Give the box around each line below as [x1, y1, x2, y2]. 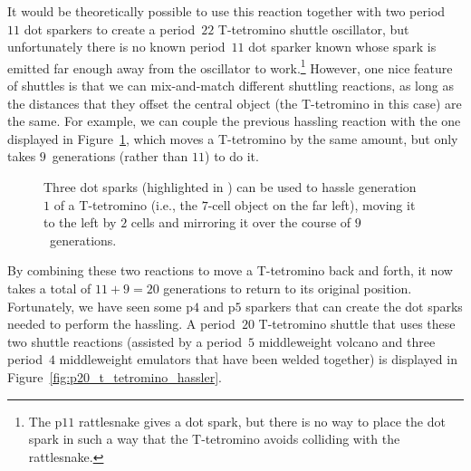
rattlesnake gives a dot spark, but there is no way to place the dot [79, 411, 446, 430]
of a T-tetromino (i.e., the [53, 195, 197, 214]
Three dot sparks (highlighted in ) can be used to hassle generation [43, 178, 417, 196]
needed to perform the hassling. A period [7, 314, 235, 333]
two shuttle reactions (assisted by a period [7, 332, 243, 351]
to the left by [43, 213, 117, 232]
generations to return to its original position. [163, 278, 412, 297]
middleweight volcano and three [258, 332, 436, 351]
